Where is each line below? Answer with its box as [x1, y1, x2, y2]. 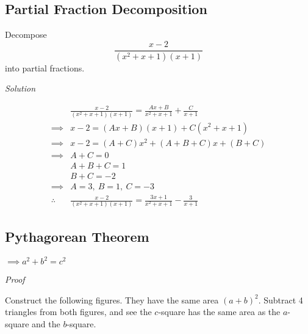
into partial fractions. [5, 61, 85, 74]
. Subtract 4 [258, 293, 303, 306]
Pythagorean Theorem [5, 227, 149, 245]
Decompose [5, 28, 47, 41]
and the [32, 317, 60, 330]
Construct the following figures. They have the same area [5, 293, 219, 306]
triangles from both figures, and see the [5, 305, 152, 318]
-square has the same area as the [158, 305, 281, 318]
